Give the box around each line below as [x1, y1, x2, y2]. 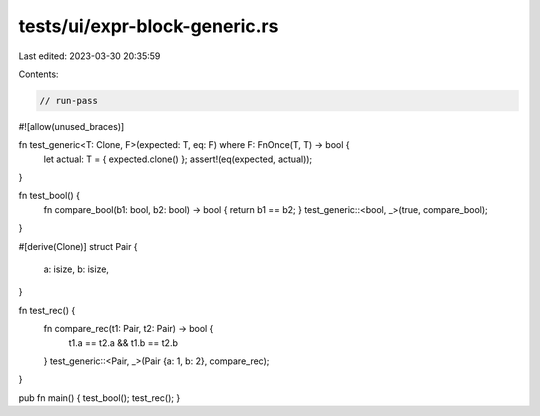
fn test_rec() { [18, 304, 76, 316]
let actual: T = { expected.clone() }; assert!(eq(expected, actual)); [43, 153, 313, 165]
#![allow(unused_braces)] [18, 120, 125, 132]
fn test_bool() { [18, 190, 80, 202]
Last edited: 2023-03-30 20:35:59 [18, 50, 161, 62]
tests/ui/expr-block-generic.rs [18, 15, 279, 37]
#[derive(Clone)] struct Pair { [18, 240, 139, 252]
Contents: [18, 68, 59, 80]
